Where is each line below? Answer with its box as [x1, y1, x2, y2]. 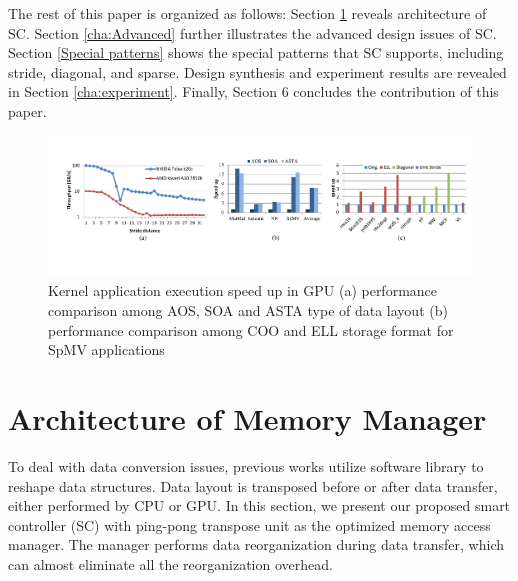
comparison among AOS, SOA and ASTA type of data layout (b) [48, 300, 448, 321]
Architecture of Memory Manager [8, 398, 487, 439]
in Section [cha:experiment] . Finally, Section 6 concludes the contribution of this [8, 81, 499, 102]
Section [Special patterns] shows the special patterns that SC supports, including [8, 42, 504, 63]
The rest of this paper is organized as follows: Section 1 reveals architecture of [8, 3, 487, 23]
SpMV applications [48, 339, 165, 360]
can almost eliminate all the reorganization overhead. [8, 553, 333, 574]
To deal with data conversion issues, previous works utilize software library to [8, 455, 484, 476]
